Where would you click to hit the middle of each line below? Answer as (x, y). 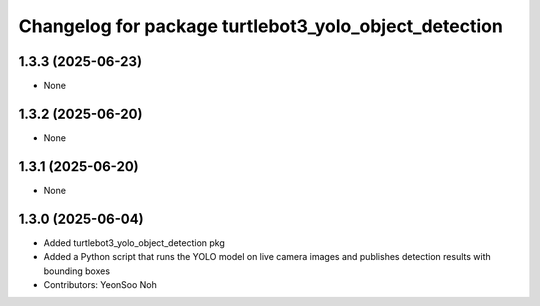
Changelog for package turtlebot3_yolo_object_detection (261, 26)
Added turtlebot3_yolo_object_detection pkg (134, 242)
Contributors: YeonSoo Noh (100, 284)
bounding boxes (76, 271)
